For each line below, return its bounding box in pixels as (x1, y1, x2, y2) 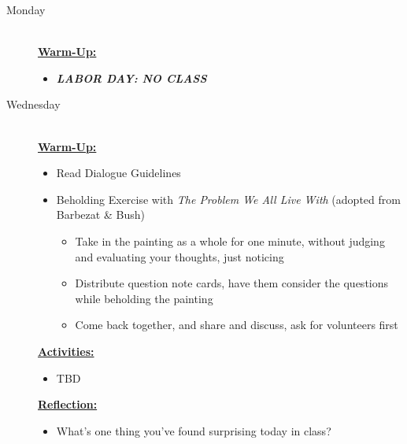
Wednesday (6, 96, 61, 113)
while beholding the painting (75, 290, 213, 306)
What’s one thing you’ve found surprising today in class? (56, 422, 331, 438)
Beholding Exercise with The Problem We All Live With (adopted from (56, 191, 401, 207)
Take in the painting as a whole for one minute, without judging (75, 232, 385, 249)
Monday (6, 2, 46, 17)
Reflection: (38, 396, 98, 413)
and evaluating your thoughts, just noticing (75, 248, 284, 265)
